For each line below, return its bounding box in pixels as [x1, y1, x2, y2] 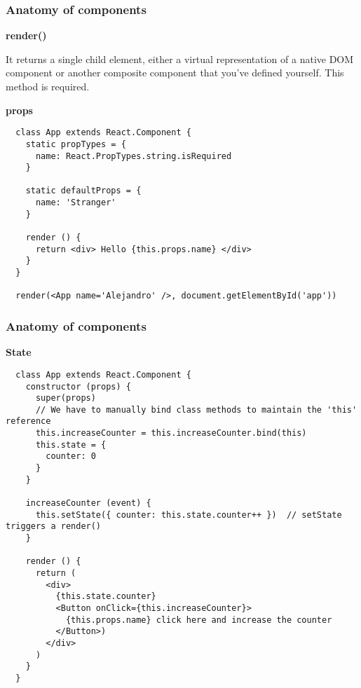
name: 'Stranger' [35, 198, 116, 208]
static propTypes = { [25, 139, 126, 149]
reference [6, 416, 51, 427]
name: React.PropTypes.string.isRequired [35, 151, 232, 161]
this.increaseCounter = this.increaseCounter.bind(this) [35, 428, 307, 439]
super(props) [35, 393, 96, 404]
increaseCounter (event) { [25, 498, 151, 509]
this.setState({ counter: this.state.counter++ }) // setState [35, 509, 342, 520]
